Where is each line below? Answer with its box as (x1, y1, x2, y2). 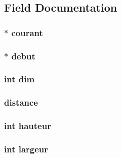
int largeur (4, 142, 49, 155)
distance (4, 96, 38, 109)
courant (11, 26, 43, 39)
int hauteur (4, 119, 51, 132)
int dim (4, 73, 35, 85)
